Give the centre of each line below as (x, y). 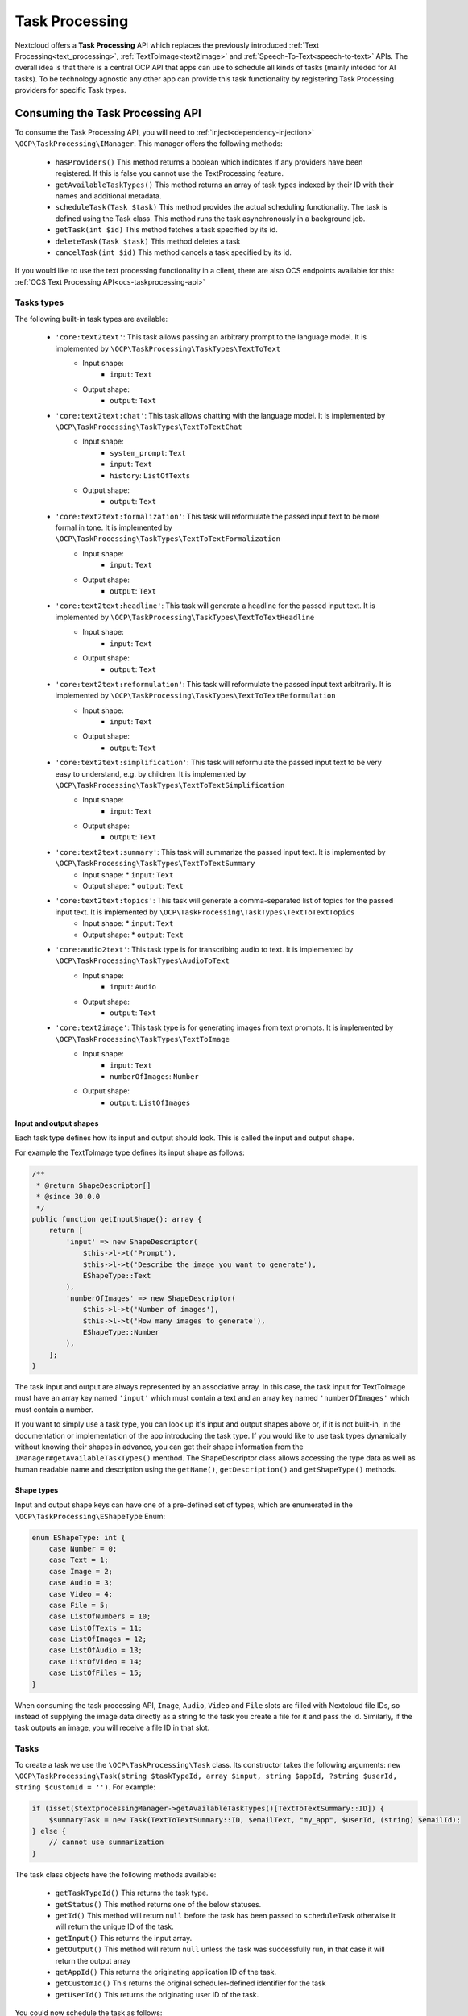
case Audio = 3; (81, 1583)
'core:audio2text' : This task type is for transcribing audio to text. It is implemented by (204, 949)
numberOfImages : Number (154, 1076)
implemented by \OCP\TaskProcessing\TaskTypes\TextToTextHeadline (185, 617)
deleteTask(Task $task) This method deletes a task (148, 241)
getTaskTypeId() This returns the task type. (132, 1893)
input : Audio (133, 987)
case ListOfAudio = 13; (95, 1650)
